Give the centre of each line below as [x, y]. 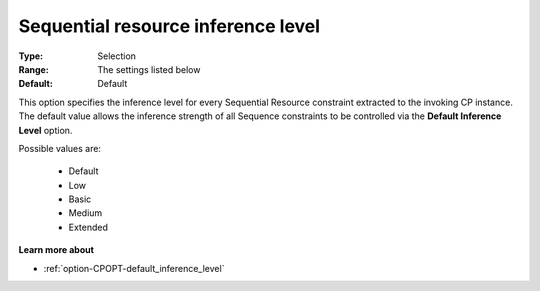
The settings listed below [149, 69]
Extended [88, 227]
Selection [117, 56]
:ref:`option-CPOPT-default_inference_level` [134, 268]
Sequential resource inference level [169, 26]
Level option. [45, 130]
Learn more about [56, 250]
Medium [85, 213]
